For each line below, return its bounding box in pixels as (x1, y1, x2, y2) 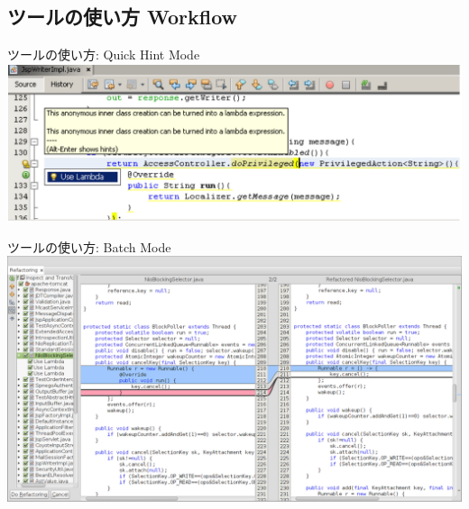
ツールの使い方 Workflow (7, 3, 238, 31)
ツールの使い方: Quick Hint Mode (7, 45, 200, 64)
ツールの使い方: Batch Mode (7, 237, 171, 256)
